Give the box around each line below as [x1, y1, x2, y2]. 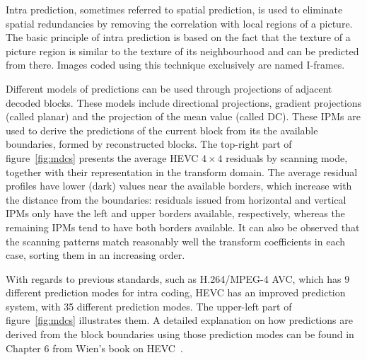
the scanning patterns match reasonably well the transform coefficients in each [6, 233, 346, 248]
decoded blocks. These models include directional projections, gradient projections [6, 95, 362, 110]
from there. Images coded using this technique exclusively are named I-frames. [6, 57, 345, 72]
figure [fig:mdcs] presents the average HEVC [6, 150, 199, 165]
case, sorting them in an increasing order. [6, 248, 185, 262]
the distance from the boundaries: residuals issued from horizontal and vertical [6, 192, 346, 207]
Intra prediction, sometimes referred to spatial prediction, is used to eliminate [6, 2, 343, 16]
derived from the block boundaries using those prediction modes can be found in [6, 327, 354, 342]
